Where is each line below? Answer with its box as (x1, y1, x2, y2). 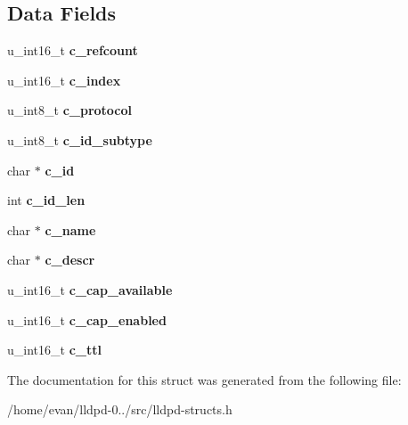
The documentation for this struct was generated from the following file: (7, 370, 402, 388)
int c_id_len (7, 191, 86, 209)
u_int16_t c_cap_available (7, 280, 173, 298)
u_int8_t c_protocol (7, 101, 133, 119)
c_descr (45, 250, 95, 269)
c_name (45, 220, 96, 239)
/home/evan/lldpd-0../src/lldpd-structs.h (7, 400, 233, 419)
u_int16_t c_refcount (7, 41, 138, 60)
